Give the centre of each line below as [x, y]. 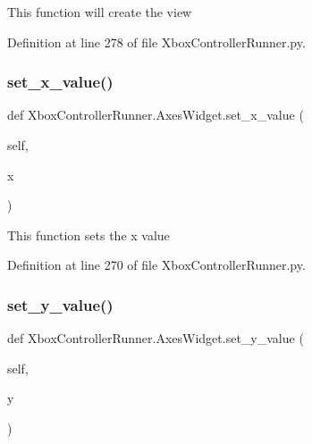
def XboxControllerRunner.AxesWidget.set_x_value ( [156, 115]
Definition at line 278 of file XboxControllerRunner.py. [156, 42]
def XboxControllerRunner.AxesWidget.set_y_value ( [156, 338]
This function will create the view [100, 12]
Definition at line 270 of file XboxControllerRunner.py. [156, 265]
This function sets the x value [89, 235]
